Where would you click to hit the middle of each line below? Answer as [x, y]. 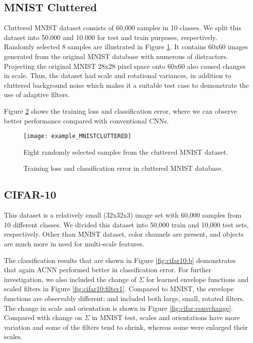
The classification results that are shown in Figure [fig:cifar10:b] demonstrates [120, 260]
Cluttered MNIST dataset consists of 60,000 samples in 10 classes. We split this [123, 28]
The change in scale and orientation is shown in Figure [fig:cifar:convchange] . [118, 308]
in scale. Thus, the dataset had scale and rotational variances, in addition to [118, 75]
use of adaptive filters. [37, 94]
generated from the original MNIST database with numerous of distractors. [116, 56]
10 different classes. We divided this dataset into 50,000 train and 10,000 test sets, [126, 224]
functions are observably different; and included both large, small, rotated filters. [124, 298]
